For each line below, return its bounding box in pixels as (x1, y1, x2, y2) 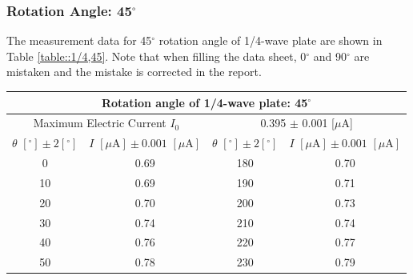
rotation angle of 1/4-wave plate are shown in (158, 32, 383, 49)
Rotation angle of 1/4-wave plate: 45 (101, 94, 308, 110)
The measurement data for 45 (6, 32, 152, 49)
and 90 (313, 47, 347, 64)
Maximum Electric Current (33, 114, 166, 131)
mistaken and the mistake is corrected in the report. (6, 63, 262, 80)
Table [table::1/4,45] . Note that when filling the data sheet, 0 (6, 47, 307, 64)
